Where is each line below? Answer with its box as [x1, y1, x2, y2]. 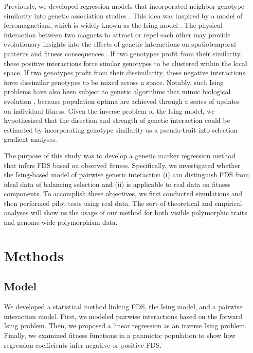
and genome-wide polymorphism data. [4, 217, 118, 227]
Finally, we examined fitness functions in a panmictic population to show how [4, 330, 236, 340]
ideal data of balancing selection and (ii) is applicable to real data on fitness [4, 179, 231, 189]
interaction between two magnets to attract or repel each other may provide [4, 29, 231, 39]
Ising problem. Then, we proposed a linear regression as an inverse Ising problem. [4, 320, 247, 331]
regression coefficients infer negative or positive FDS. [4, 339, 162, 350]
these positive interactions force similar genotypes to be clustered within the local [4, 58, 247, 68]
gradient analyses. [4, 134, 57, 144]
